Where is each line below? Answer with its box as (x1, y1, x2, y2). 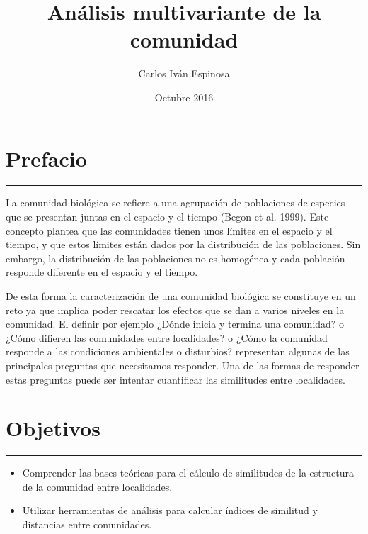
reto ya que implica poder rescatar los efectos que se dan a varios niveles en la (6, 302, 345, 317)
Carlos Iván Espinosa (138, 66, 230, 81)
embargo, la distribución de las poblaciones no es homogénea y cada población (6, 250, 345, 265)
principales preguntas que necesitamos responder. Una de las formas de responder (6, 357, 360, 372)
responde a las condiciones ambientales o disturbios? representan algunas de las (6, 344, 350, 359)
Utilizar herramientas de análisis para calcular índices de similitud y (22, 503, 318, 518)
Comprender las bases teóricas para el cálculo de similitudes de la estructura (22, 465, 354, 480)
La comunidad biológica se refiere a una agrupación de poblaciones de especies (6, 195, 345, 210)
